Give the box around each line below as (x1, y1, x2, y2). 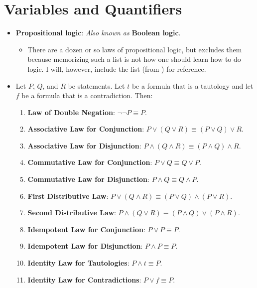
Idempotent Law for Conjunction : (27, 224, 145, 234)
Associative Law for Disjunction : (27, 140, 141, 150)
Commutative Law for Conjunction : (27, 157, 152, 167)
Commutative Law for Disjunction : (27, 174, 149, 184)
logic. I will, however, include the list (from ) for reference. (27, 63, 206, 74)
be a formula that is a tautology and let (131, 80, 254, 91)
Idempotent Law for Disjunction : (27, 241, 143, 251)
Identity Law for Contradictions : (27, 274, 141, 285)
